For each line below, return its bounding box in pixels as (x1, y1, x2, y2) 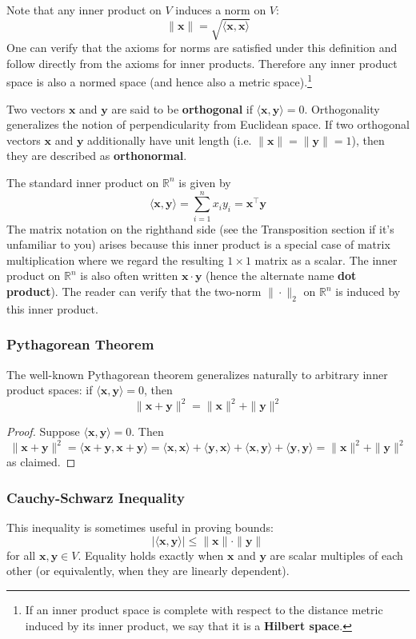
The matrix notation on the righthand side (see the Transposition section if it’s (6, 220, 394, 237)
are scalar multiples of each (270, 546, 403, 563)
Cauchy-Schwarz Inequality (6, 487, 185, 507)
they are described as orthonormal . (6, 147, 187, 164)
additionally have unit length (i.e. (87, 131, 252, 148)
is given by (178, 174, 231, 190)
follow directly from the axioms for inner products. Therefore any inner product (6, 54, 398, 71)
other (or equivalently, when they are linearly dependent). (6, 562, 290, 579)
